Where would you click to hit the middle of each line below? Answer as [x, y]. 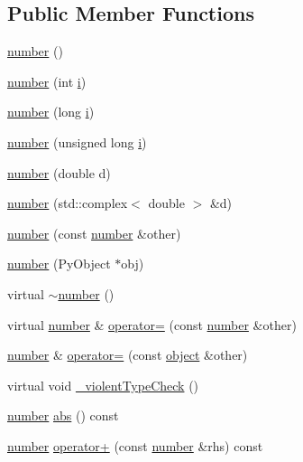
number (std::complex [68, 203]
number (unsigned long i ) [77, 141]
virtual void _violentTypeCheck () [103, 385]
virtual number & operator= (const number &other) [152, 324]
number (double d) [59, 172]
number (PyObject [59, 264]
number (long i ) [51, 112]
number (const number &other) [94, 233]
